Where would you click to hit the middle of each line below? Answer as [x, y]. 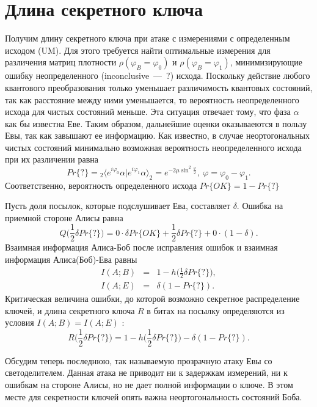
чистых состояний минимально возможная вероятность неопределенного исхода [153, 147]
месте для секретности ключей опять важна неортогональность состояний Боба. [154, 396]
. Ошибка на [260, 206]
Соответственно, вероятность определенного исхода [101, 185]
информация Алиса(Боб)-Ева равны [71, 259]
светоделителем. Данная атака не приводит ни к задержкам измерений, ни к [146, 372]
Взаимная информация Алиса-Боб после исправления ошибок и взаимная [141, 247]
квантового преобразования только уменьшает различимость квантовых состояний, [159, 87]
